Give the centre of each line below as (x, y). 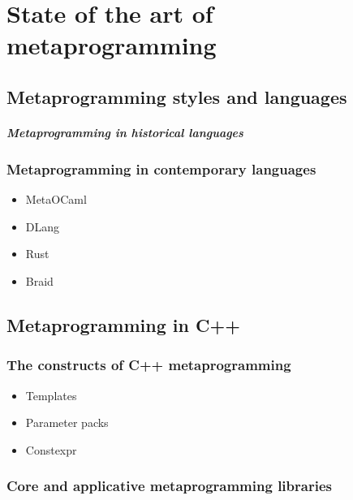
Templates (51, 395)
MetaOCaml (56, 199)
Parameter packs (67, 422)
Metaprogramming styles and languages (177, 96)
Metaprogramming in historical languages (125, 132)
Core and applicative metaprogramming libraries (169, 486)
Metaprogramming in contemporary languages (161, 168)
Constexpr (51, 449)
